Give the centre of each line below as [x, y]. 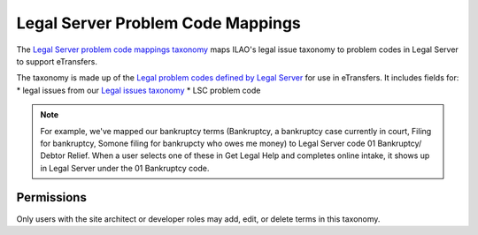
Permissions [52, 197]
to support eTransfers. [57, 61]
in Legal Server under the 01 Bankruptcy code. [125, 168]
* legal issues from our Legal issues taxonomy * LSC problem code [139, 90]
